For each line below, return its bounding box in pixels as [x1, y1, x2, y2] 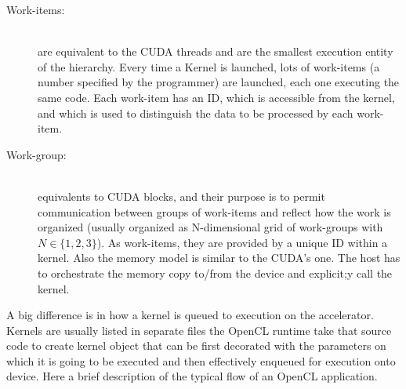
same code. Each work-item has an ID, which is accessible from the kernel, [38, 89, 395, 105]
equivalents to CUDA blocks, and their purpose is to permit [38, 187, 325, 204]
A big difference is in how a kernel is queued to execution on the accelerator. [6, 307, 374, 323]
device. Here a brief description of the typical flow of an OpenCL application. [6, 368, 378, 384]
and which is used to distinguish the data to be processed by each [38, 104, 353, 121]
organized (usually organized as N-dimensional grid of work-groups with [38, 219, 383, 235]
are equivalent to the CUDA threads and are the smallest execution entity [38, 43, 393, 60]
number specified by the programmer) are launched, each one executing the [38, 74, 400, 90]
